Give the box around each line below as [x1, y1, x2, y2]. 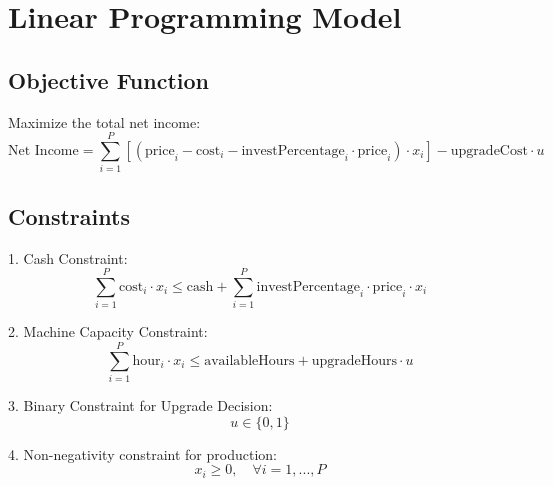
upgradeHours [311, 353, 397, 368]
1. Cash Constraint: [8, 247, 128, 268]
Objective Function [8, 64, 210, 95]
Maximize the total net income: [8, 111, 201, 132]
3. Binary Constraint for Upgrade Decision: [8, 394, 273, 415]
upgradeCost [450, 143, 528, 158]
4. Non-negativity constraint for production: [8, 443, 277, 464]
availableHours [204, 353, 295, 368]
